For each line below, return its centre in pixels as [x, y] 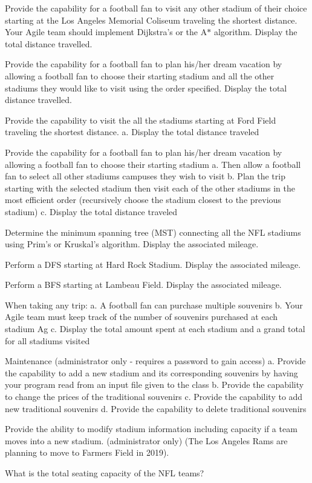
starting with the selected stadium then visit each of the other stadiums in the [150, 188]
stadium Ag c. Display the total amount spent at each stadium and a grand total [155, 329]
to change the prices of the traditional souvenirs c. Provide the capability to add [154, 397]
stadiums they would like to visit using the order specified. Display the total [146, 88]
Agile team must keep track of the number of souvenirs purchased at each [141, 317]
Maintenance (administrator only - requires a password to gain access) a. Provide [155, 361]
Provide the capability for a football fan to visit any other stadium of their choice [156, 8]
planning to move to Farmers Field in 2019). [87, 452]
